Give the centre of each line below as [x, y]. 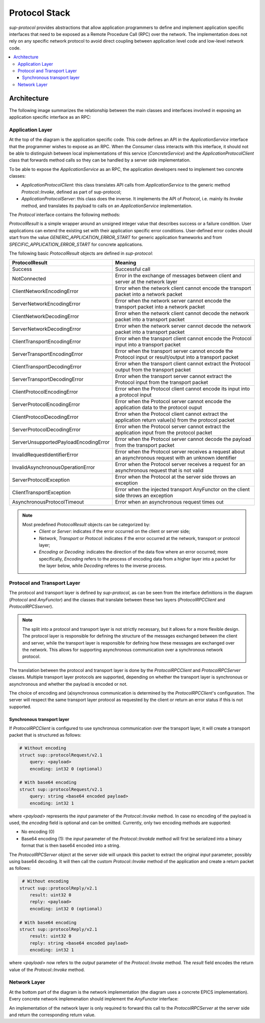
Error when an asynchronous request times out [169, 502]
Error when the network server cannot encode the [173, 301]
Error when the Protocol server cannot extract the [172, 427]
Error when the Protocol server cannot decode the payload [183, 439]
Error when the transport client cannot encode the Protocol [183, 339]
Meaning [126, 263]
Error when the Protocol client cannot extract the [172, 414]
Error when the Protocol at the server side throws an [175, 477]
